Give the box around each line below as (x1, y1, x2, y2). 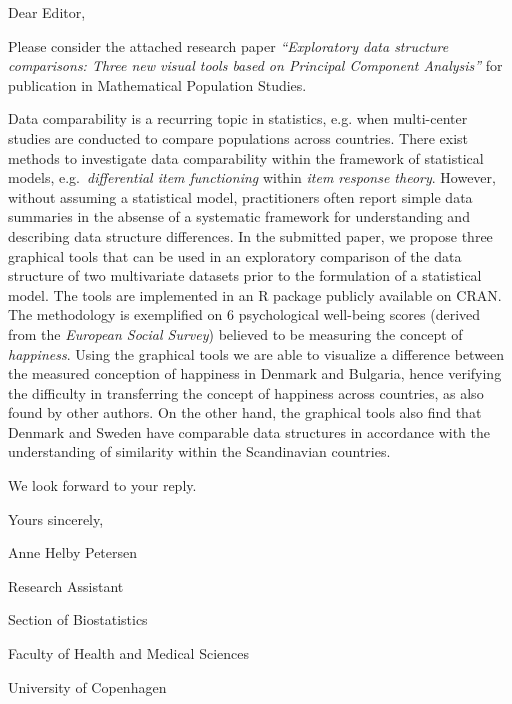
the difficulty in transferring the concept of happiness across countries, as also (8, 382, 484, 403)
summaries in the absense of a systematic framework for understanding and (8, 206, 470, 227)
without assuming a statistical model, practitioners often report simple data (8, 186, 473, 207)
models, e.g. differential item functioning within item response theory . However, (8, 167, 496, 188)
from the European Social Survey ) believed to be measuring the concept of (8, 323, 463, 344)
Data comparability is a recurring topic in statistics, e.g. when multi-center (8, 108, 468, 129)
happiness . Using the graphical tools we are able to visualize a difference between (8, 343, 505, 364)
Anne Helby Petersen (8, 542, 138, 563)
